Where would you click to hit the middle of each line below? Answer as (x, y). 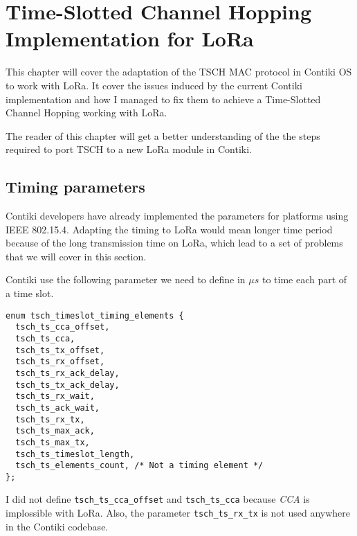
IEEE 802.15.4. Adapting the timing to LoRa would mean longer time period (169, 229)
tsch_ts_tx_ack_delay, (67, 385)
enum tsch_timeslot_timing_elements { (95, 315)
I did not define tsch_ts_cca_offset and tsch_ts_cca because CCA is (158, 499)
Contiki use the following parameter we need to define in (126, 279)
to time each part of (305, 279)
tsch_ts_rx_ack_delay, (67, 373)
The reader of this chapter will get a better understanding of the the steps (163, 135)
